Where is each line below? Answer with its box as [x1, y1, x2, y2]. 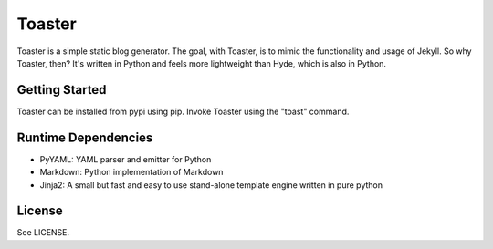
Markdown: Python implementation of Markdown [39, 167, 224, 178]
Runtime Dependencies [16, 130, 153, 145]
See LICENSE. [16, 227, 70, 238]
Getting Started [16, 82, 107, 98]
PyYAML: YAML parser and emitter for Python [39, 153, 212, 164]
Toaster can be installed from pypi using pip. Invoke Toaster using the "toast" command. [16, 106, 350, 117]
